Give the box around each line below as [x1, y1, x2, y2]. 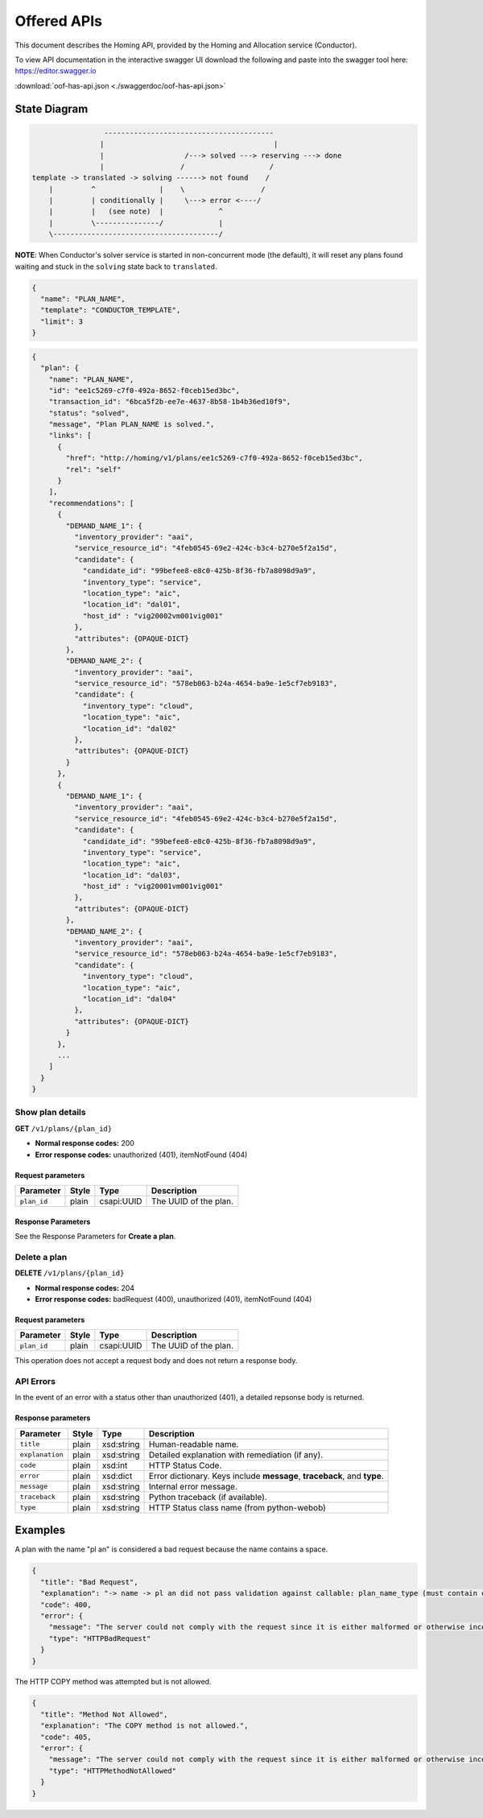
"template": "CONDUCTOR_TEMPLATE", [40, 306, 181, 315]
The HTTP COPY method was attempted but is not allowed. [14, 1677, 212, 1687]
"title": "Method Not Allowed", [40, 1709, 168, 1719]
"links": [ [48, 431, 92, 440]
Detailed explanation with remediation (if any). [149, 1449, 324, 1461]
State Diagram [14, 101, 89, 116]
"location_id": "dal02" [82, 724, 177, 733]
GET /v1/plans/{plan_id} [14, 1123, 113, 1133]
